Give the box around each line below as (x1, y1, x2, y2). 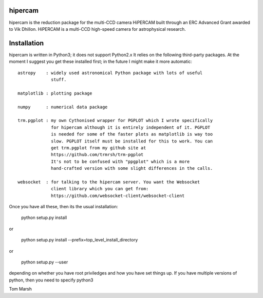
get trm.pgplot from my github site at (51, 145, 146, 151)
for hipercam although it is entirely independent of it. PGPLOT (51, 124, 210, 130)
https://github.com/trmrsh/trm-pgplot (51, 152, 144, 158)
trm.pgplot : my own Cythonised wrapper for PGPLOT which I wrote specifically (18, 118, 213, 123)
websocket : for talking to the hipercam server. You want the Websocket (18, 179, 200, 185)
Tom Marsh (9, 286, 32, 292)
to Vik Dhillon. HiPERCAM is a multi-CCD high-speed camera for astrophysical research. (9, 26, 186, 32)
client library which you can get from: (51, 186, 149, 192)
